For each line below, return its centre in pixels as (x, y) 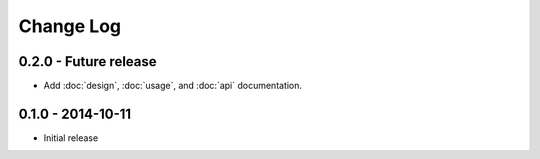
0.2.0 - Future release (87, 61)
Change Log (70, 26)
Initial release (71, 137)
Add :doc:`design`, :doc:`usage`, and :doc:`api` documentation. (173, 86)
